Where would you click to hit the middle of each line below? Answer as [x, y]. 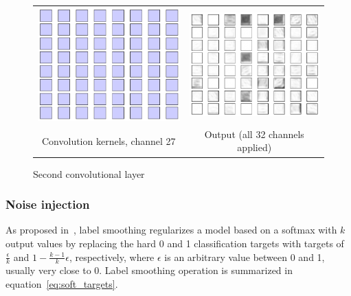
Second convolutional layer [89, 173]
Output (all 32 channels [254, 134]
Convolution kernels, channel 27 [109, 140]
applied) [254, 147]
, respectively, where [112, 257]
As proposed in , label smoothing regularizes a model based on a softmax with [171, 230]
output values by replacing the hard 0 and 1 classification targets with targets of [175, 243]
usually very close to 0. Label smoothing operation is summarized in [149, 270]
